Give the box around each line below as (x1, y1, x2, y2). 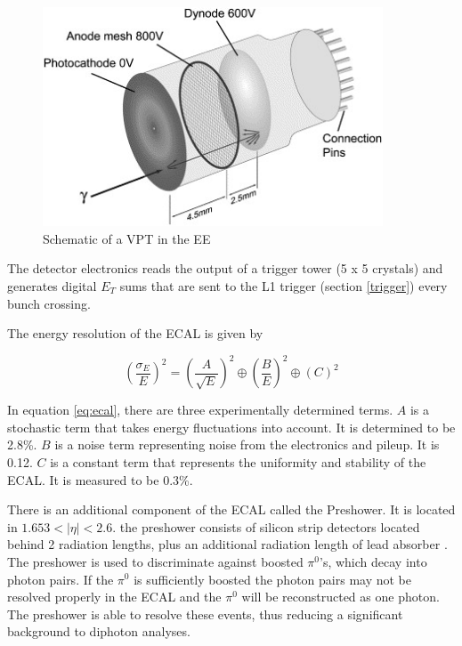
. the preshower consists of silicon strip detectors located (112, 517, 420, 536)
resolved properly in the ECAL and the (7, 587, 222, 606)
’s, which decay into (320, 552, 427, 570)
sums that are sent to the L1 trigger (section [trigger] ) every (119, 276, 448, 295)
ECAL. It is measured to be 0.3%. (7, 470, 193, 489)
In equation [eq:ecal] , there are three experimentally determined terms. (7, 400, 393, 419)
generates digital (7, 276, 97, 295)
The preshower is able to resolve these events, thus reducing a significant (7, 604, 403, 623)
